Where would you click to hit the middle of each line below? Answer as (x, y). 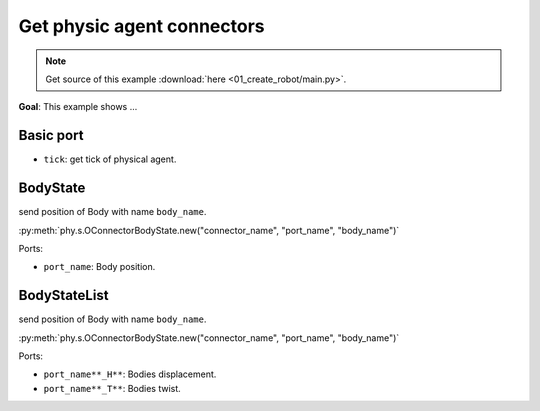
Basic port (51, 135)
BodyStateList (63, 295)
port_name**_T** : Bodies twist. (112, 388)
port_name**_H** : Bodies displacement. (130, 374)
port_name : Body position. (99, 267)
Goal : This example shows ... (78, 107)
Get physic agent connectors (141, 26)
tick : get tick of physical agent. (110, 159)
